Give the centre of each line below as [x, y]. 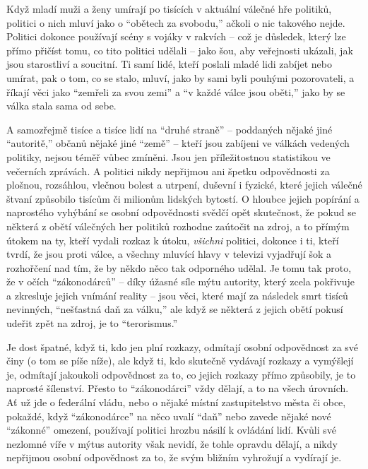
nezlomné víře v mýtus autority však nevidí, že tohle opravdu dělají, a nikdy [172, 443]
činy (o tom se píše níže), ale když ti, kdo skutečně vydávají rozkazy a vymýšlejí [180, 361]
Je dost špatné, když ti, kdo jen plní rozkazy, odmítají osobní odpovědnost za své [183, 346]
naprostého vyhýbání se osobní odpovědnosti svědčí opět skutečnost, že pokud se [181, 212]
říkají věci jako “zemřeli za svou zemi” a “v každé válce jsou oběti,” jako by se [176, 91]
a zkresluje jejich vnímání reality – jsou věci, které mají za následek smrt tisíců [177, 295]
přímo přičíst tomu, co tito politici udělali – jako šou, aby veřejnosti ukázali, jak [180, 50]
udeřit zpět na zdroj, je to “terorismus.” [92, 323]
